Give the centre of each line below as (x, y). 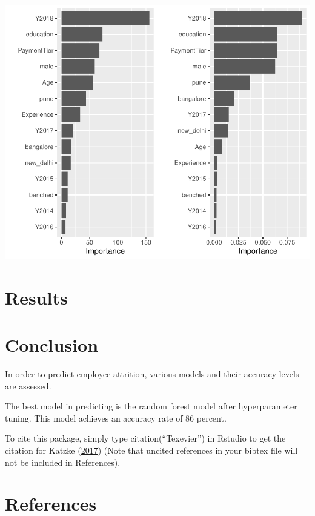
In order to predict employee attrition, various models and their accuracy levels (152, 374)
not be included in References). (63, 462)
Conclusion (52, 345)
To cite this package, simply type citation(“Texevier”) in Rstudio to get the (145, 438)
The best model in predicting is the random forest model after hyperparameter (151, 406)
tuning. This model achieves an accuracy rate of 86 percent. (116, 418)
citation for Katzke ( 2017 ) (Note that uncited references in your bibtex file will (151, 450)
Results (36, 297)
